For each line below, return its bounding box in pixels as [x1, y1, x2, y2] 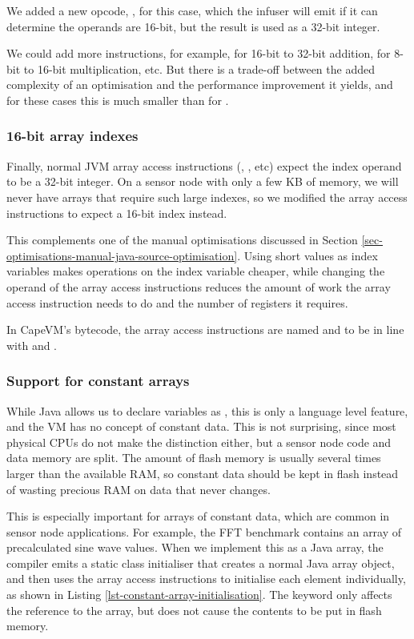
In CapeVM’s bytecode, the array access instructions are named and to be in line [6, 321, 404, 338]
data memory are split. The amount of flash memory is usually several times [6, 449, 381, 466]
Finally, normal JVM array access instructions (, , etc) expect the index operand [6, 157, 402, 174]
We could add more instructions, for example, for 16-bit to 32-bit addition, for [6, 45, 391, 62]
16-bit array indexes [6, 126, 139, 146]
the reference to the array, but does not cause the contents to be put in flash [6, 601, 382, 618]
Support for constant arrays [6, 371, 190, 391]
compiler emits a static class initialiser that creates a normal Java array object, [6, 554, 395, 571]
